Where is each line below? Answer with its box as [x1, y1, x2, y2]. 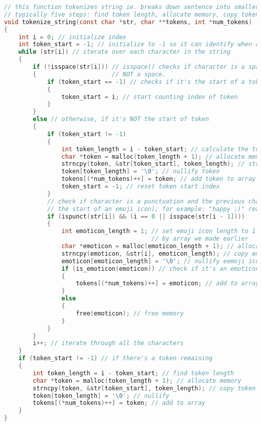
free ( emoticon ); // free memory [76, 309, 184, 317]
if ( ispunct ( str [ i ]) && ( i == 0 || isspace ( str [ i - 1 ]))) [47, 212, 245, 220]
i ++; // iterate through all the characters [33, 340, 184, 347]
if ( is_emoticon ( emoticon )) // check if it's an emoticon [61, 265, 259, 272]
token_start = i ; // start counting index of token [61, 93, 238, 100]
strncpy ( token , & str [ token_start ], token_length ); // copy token [33, 384, 256, 392]
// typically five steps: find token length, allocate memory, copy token [4, 11, 259, 18]
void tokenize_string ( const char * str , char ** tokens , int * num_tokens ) [4, 18, 252, 26]
